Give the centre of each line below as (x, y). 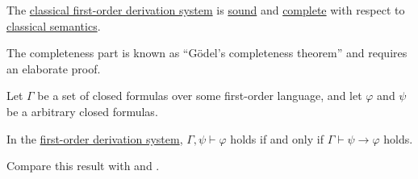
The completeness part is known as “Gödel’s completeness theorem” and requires (207, 53)
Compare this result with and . (83, 166)
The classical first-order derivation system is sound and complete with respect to (206, 10)
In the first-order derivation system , (95, 138)
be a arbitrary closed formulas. (82, 111)
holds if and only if (277, 138)
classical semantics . (54, 25)
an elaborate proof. (54, 68)
